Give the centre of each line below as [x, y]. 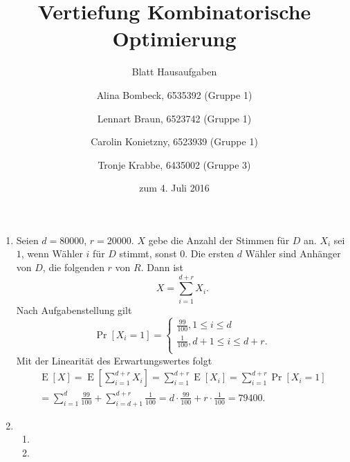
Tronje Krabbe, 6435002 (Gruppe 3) [174, 164]
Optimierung [174, 38]
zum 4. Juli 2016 [174, 188]
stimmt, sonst [148, 253]
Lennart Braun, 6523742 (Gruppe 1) [174, 118]
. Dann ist [162, 267]
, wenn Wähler [52, 253]
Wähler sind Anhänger [293, 253]
